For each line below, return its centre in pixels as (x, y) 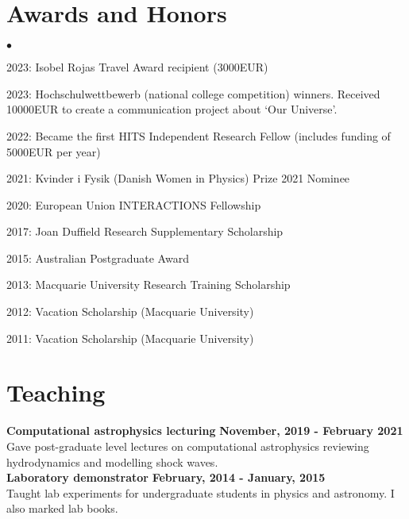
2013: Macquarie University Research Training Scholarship (149, 284)
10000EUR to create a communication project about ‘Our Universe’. (172, 109)
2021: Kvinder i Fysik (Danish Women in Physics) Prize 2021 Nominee (178, 178)
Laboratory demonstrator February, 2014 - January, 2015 (166, 477)
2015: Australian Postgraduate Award (98, 258)
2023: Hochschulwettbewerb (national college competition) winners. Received (193, 93)
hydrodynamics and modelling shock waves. (112, 461)
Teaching (56, 392)
